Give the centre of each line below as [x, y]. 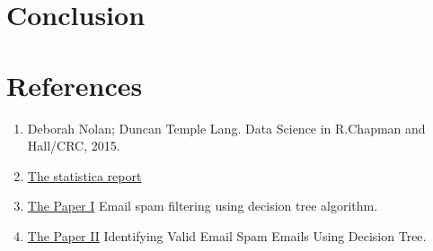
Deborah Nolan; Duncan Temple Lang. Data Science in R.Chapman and [226, 128]
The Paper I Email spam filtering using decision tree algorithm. [203, 206]
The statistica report [84, 175]
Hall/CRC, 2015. [74, 146]
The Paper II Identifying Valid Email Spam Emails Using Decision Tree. [227, 235]
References [75, 85]
